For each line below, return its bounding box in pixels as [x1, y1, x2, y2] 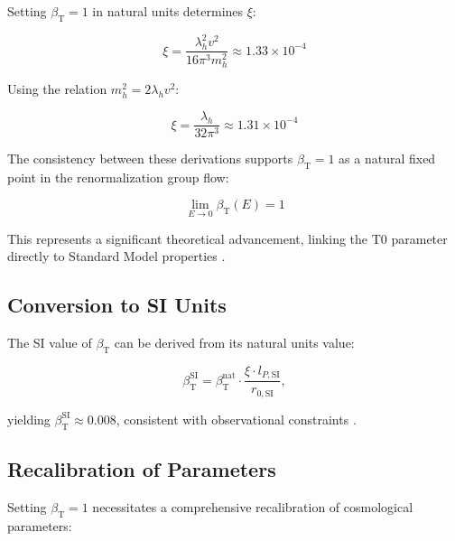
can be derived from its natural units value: [114, 333, 355, 352]
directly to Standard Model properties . [7, 247, 226, 266]
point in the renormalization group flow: [7, 167, 229, 186]
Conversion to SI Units [7, 291, 227, 319]
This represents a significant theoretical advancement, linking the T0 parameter [7, 229, 448, 247]
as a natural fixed [339, 149, 436, 168]
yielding [7, 409, 51, 428]
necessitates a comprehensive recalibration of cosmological [92, 497, 413, 516]
